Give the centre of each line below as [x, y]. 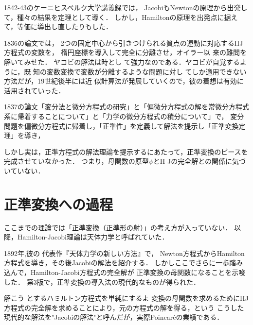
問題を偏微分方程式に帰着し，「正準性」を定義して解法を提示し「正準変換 [121, 126]
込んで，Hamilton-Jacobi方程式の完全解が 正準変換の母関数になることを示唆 [125, 272]
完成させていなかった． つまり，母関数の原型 [76, 161]
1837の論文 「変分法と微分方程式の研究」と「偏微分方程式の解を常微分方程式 [126, 107]
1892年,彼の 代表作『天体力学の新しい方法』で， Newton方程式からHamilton [124, 253]
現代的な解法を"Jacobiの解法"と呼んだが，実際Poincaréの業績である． [114, 317]
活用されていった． [35, 90]
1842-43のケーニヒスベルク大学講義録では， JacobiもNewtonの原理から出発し [126, 7]
